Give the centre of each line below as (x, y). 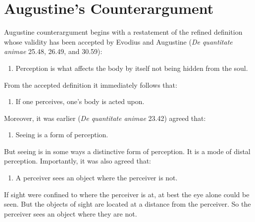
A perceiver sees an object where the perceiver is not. (97, 178)
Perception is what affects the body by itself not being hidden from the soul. (132, 68)
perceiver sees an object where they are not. (71, 213)
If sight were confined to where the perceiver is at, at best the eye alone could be (127, 194)
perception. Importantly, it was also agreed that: (78, 161)
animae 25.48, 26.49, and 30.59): (53, 51)
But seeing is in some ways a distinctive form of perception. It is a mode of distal (127, 151)
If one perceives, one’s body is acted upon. (80, 101)
